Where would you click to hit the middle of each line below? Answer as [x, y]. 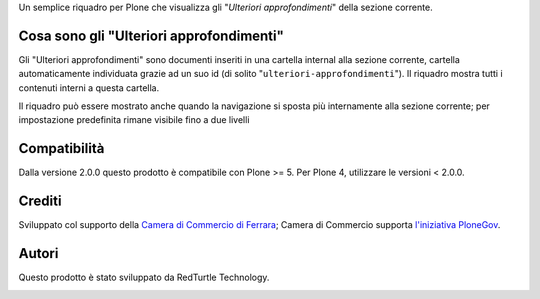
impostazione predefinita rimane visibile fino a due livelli [134, 120]
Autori [38, 253]
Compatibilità [61, 148]
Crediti [40, 201]
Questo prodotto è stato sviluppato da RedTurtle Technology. [144, 277]
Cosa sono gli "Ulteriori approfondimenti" [151, 35]
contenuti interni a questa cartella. [89, 87]
